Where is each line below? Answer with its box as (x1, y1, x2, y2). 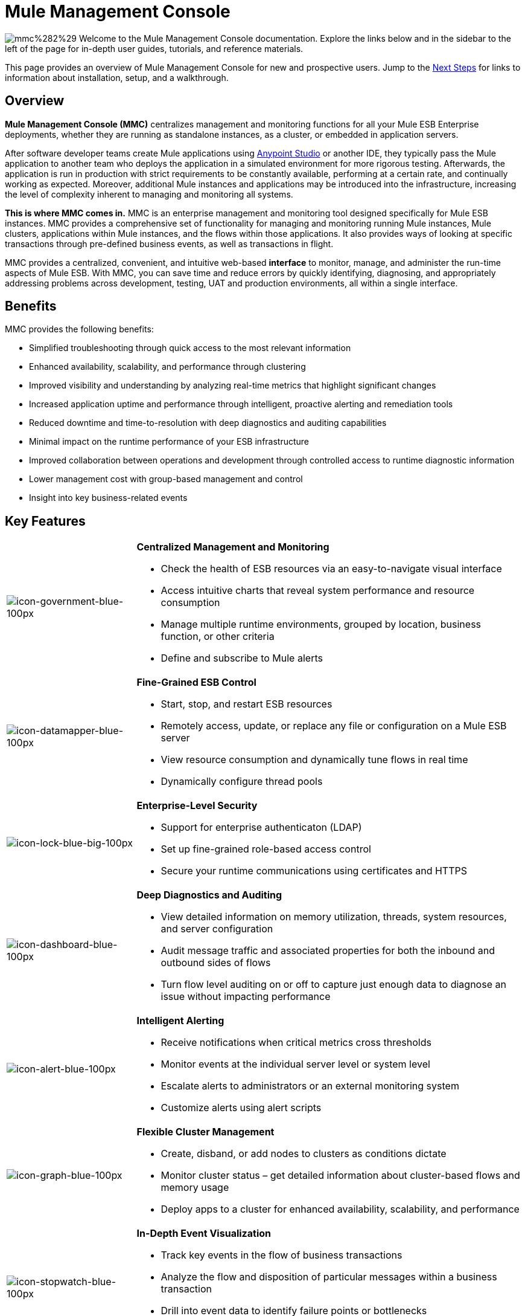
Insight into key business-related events (29, 492, 188, 503)
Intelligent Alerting (136, 1014, 224, 1027)
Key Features (5, 513, 86, 529)
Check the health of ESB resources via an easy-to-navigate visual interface (161, 563, 502, 575)
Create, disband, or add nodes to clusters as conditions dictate (161, 1147, 447, 1160)
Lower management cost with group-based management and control (29, 474, 303, 485)
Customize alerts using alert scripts (161, 1102, 322, 1114)
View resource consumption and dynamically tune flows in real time (161, 753, 468, 766)
